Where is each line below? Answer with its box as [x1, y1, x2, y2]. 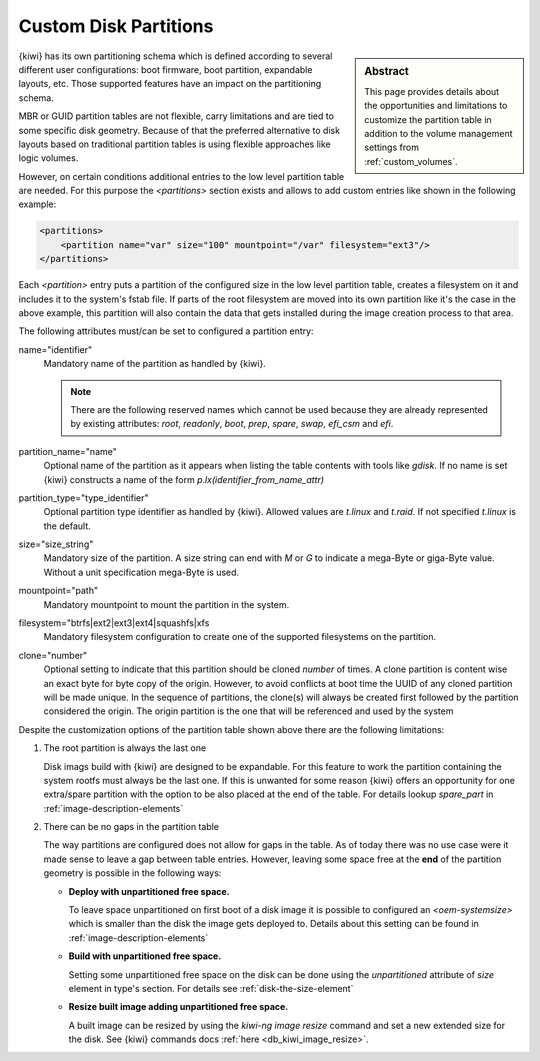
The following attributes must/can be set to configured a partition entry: [18, 325, 314, 337]
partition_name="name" [18, 445, 117, 457]
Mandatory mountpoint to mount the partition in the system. [43, 598, 290, 610]
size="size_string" [18, 538, 94, 550]
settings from [364, 141, 420, 154]
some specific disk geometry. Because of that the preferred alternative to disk [18, 124, 340, 136]
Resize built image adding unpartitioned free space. [68, 1001, 289, 1013]
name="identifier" [18, 343, 93, 355]
